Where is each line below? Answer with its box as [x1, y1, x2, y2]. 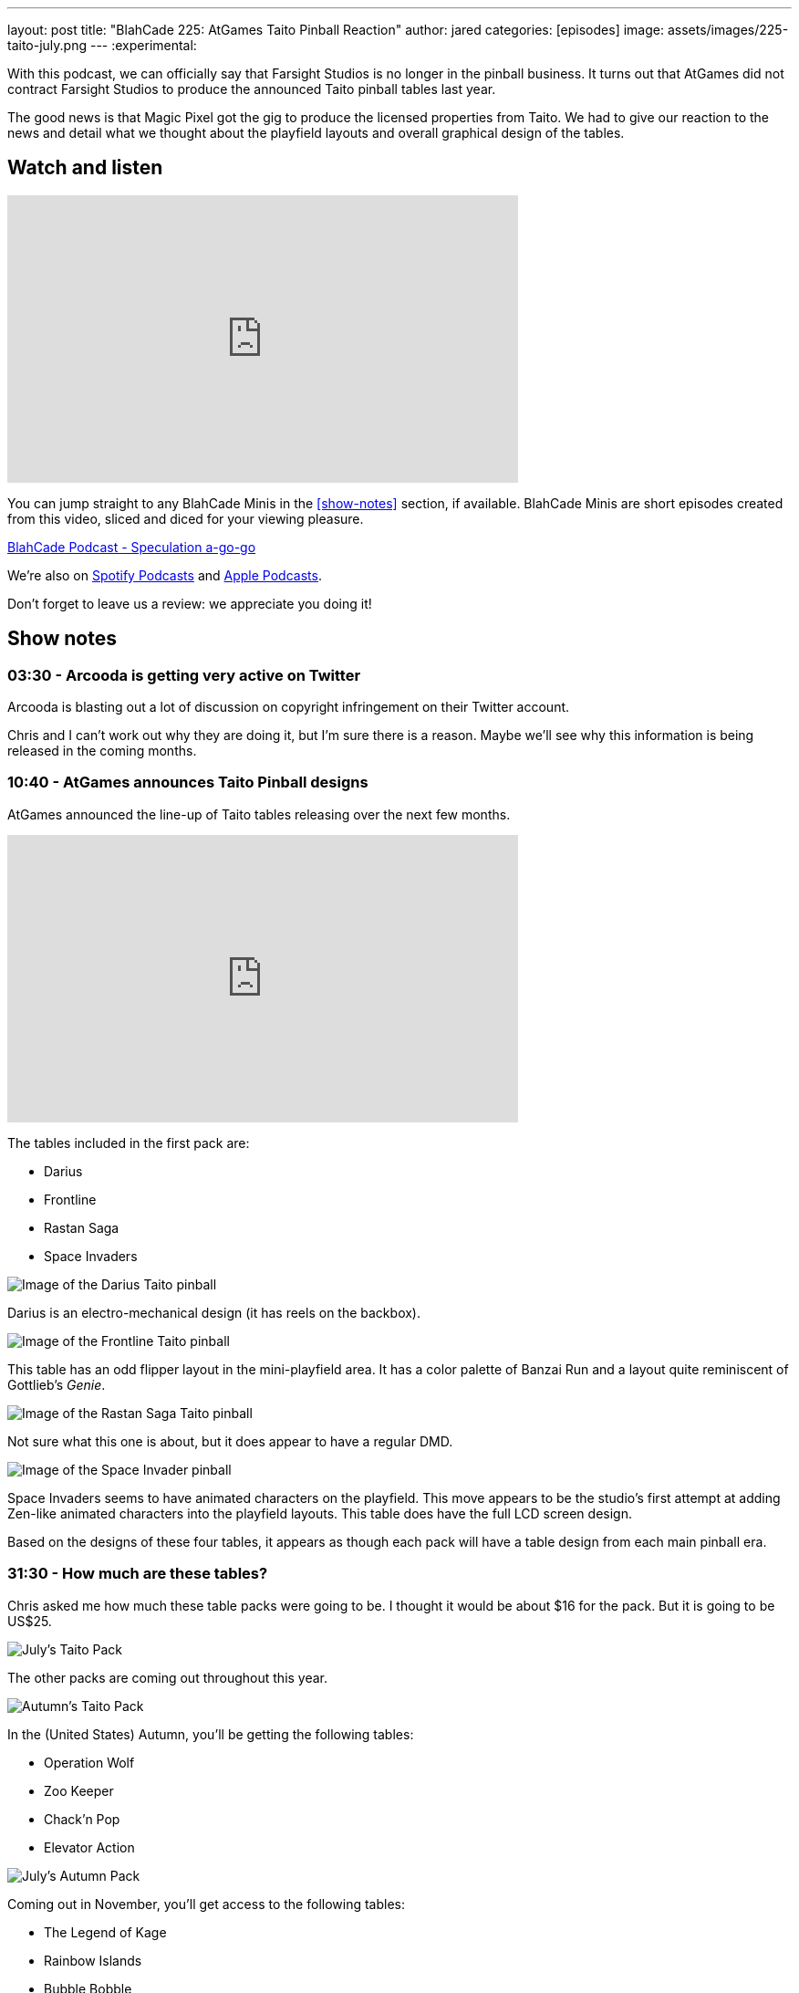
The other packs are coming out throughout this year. [7, 1669, 328, 1685]
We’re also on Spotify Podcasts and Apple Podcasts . [7, 567, 322, 583]
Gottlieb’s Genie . [7, 1376, 106, 1393]
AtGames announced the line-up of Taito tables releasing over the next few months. [7, 806, 511, 822]
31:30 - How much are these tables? [7, 1564, 268, 1583]
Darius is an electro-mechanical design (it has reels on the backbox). [7, 1304, 420, 1320]
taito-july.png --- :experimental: [7, 37, 197, 53]
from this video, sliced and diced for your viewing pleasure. [7, 510, 364, 527]
